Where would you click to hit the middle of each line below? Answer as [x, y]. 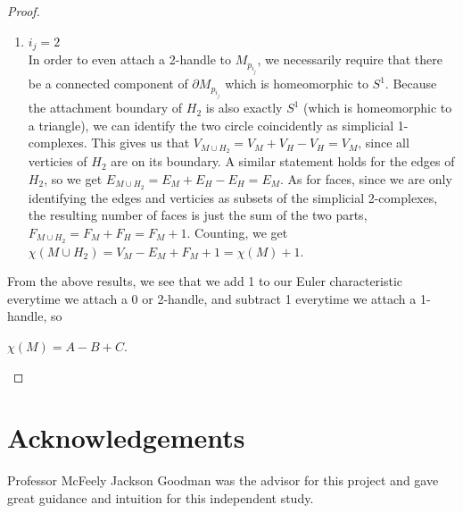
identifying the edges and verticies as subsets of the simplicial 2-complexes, [233, 197]
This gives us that [141, 143]
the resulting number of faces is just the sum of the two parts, [198, 215]
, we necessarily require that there [350, 59]
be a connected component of [108, 84]
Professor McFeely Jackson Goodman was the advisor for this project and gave [223, 480]
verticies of [58, 161]
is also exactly [244, 108]
